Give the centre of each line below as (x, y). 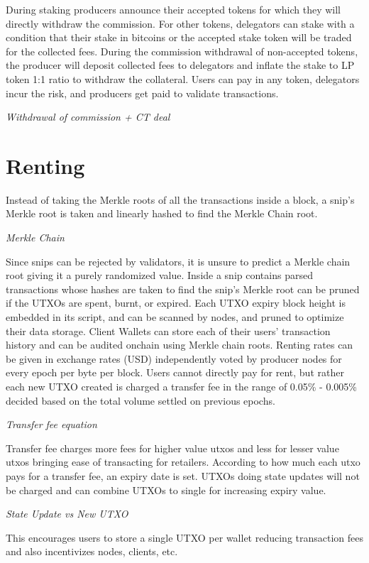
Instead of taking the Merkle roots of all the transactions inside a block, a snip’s (180, 199)
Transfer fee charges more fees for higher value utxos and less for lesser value (172, 448)
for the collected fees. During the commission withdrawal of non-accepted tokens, (182, 51)
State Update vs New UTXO (67, 514)
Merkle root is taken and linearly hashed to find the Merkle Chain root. (162, 213)
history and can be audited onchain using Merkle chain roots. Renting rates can (180, 345)
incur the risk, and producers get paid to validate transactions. (142, 93)
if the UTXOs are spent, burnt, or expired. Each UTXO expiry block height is (176, 303)
